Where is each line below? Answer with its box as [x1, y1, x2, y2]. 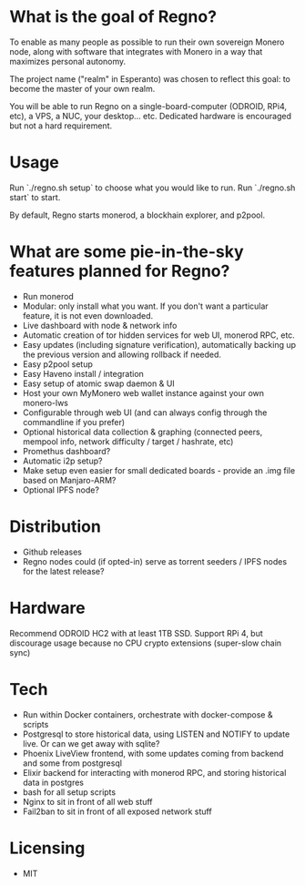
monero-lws [22, 397, 68, 408]
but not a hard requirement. [9, 120, 112, 131]
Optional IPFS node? [22, 484, 100, 495]
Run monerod [22, 290, 75, 301]
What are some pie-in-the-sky [9, 241, 244, 262]
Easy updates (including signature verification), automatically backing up [22, 339, 297, 350]
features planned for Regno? [9, 261, 230, 281]
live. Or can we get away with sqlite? [22, 738, 160, 749]
